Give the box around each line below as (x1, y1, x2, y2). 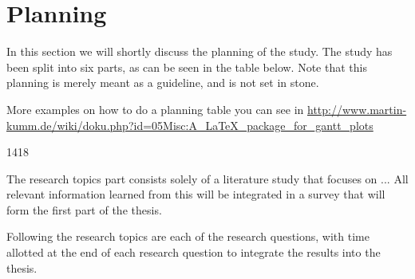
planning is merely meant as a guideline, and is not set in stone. (6, 74, 319, 91)
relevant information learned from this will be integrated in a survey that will (6, 186, 385, 202)
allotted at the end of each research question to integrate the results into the (6, 244, 381, 261)
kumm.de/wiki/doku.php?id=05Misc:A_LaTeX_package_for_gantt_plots (6, 116, 373, 133)
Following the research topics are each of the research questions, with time (6, 228, 370, 245)
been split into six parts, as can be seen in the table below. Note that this (6, 58, 367, 75)
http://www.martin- (307, 100, 407, 117)
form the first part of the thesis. (6, 201, 162, 218)
